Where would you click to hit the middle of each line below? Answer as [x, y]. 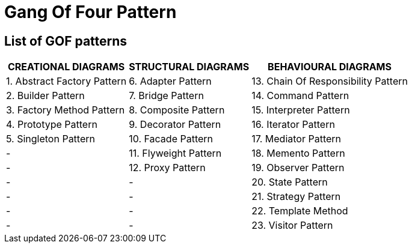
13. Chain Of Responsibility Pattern [330, 81]
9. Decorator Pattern [175, 125]
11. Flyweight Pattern [175, 153]
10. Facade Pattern [171, 139]
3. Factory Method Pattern [66, 110]
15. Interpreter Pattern [301, 110]
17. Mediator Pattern [297, 139]
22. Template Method [300, 211]
